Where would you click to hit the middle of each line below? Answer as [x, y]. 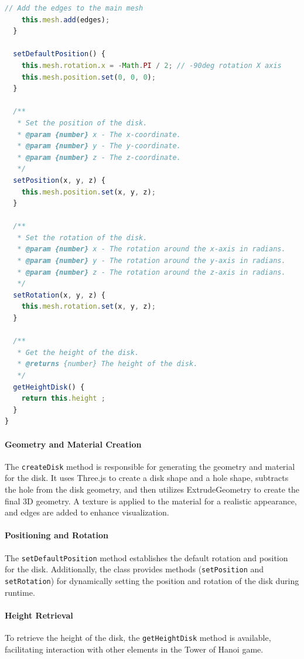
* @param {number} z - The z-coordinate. [99, 157]
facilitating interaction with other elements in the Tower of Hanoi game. [134, 649]
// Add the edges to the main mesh [74, 8]
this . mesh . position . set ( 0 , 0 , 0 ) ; [88, 77]
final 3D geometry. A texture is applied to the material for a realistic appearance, [151, 501]
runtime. [20, 592]
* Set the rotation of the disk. [82, 238]
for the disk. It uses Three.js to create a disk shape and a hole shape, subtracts [147, 478]
